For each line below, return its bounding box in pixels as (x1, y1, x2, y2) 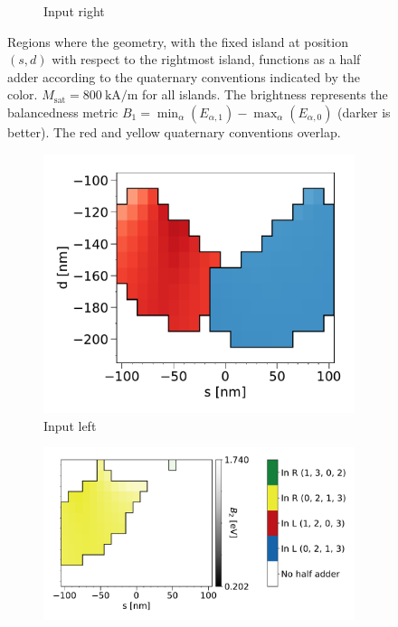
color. (7, 85, 38, 104)
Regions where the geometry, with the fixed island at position (7, 32, 348, 51)
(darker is (337, 102, 391, 121)
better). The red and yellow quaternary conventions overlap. (7, 122, 341, 141)
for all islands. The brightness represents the (142, 85, 388, 104)
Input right (43, 2, 105, 20)
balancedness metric (7, 102, 118, 121)
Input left (43, 416, 97, 435)
